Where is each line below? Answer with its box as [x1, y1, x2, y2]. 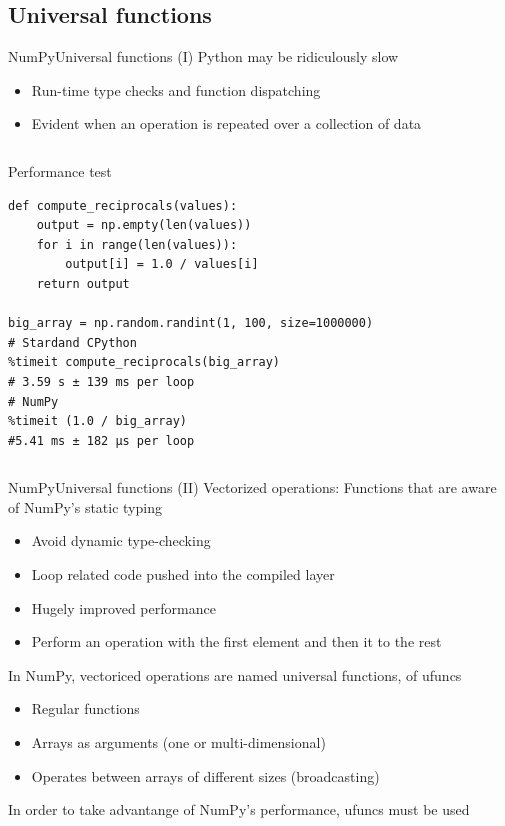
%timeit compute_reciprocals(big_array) [8, 355, 281, 370]
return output [36, 276, 130, 291]
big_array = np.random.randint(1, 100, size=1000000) [8, 316, 374, 331]
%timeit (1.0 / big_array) [8, 414, 187, 429]
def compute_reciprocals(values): [8, 198, 238, 213]
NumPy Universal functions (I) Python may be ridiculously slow [8, 46, 399, 67]
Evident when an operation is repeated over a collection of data [31, 113, 422, 134]
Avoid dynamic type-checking [31, 530, 211, 551]
